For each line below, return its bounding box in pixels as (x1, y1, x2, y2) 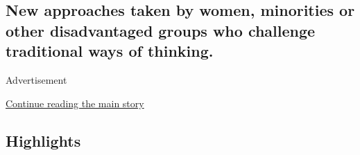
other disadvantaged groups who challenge (6, 19, 316, 41)
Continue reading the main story (6, 95, 144, 110)
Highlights (6, 129, 81, 151)
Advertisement (6, 72, 67, 86)
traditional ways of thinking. (6, 40, 214, 62)
